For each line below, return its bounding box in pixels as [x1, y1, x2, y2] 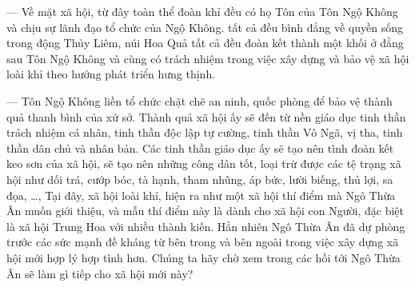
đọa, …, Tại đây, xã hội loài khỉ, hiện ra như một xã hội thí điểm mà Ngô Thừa [6, 186, 396, 203]
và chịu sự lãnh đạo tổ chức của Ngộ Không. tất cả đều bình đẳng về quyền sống [6, 18, 403, 35]
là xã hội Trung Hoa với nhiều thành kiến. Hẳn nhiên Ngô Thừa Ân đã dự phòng [6, 217, 405, 234]
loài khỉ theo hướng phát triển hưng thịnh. [6, 66, 216, 82]
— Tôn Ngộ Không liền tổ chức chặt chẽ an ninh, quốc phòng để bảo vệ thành [6, 92, 393, 109]
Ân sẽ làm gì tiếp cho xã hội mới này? [6, 265, 194, 281]
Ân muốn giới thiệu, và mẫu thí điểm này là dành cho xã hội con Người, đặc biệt [6, 202, 405, 219]
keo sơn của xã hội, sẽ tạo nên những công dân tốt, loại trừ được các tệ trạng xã [6, 155, 401, 172]
